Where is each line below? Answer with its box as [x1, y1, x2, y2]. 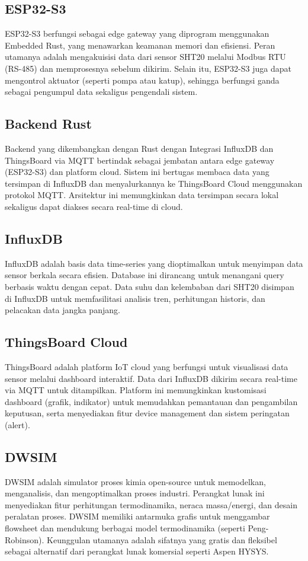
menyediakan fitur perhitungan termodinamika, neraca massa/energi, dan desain [5, 498, 297, 511]
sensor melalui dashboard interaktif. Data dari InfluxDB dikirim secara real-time [5, 372, 297, 384]
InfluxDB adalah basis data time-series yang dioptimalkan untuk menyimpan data [5, 257, 303, 269]
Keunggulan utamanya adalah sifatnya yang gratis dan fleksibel [47, 533, 277, 546]
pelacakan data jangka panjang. [5, 304, 120, 316]
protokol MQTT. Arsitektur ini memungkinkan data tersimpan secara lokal [5, 189, 279, 201]
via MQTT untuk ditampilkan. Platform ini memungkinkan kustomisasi [5, 384, 267, 396]
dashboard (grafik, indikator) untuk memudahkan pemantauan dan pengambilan [5, 395, 298, 407]
